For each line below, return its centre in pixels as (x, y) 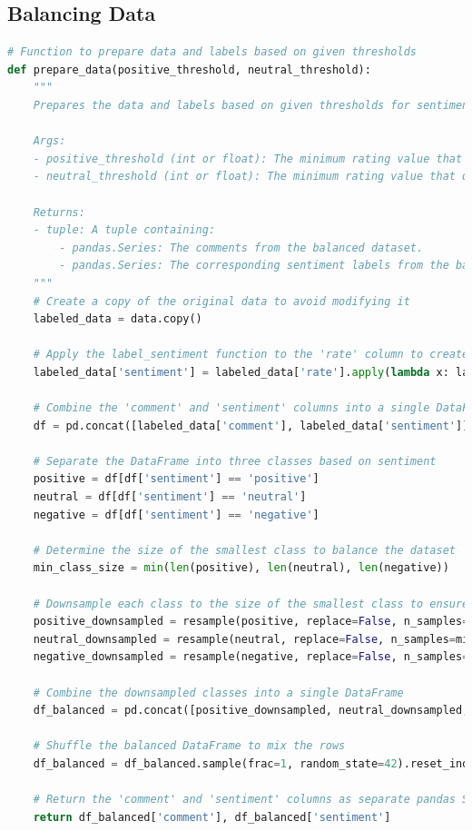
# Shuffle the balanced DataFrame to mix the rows (189, 746)
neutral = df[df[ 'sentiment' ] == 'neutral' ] (170, 497)
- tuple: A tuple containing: (124, 230)
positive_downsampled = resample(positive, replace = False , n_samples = (251, 622)
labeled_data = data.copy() (118, 319)
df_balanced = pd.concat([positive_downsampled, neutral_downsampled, (251, 711)
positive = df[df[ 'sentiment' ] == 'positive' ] (176, 479)
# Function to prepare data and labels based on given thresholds (212, 52)
